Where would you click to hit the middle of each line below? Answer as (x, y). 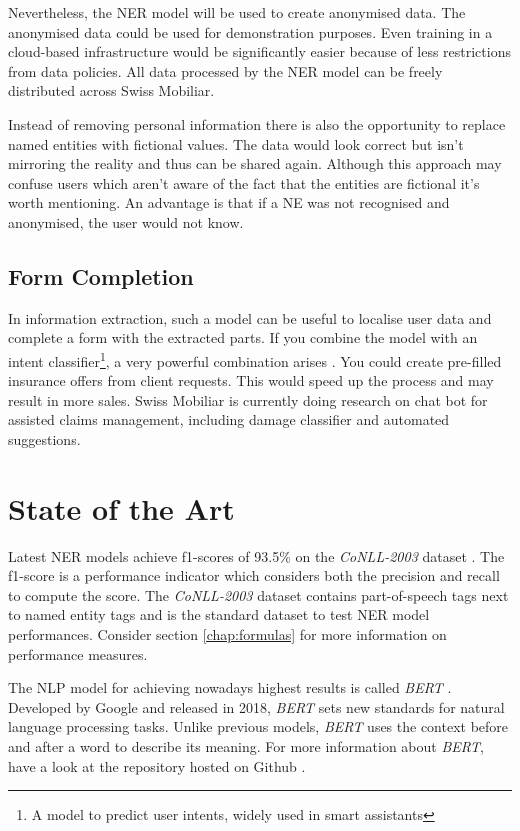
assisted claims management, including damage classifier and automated (229, 419)
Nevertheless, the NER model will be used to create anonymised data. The (237, 12)
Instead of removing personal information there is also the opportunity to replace (257, 123)
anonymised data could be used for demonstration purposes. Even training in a (250, 31)
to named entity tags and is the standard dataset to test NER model (219, 614)
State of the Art (121, 507)
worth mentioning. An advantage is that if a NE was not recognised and (229, 202)
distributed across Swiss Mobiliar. (111, 90)
